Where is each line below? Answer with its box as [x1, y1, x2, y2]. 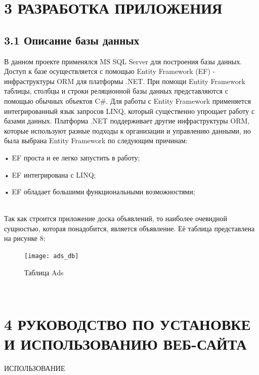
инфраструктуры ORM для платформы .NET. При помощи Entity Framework [4, 75, 245, 86]
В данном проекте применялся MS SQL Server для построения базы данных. [4, 56, 242, 66]
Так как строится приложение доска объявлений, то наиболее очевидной [4, 213, 228, 224]
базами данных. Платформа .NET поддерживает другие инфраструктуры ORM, [4, 115, 250, 126]
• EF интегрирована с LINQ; [4, 169, 96, 180]
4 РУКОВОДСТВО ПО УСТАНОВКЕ [4, 314, 251, 335]
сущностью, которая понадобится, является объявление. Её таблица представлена [4, 223, 255, 233]
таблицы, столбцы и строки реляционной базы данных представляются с [4, 86, 228, 96]
